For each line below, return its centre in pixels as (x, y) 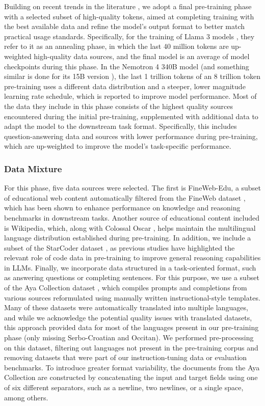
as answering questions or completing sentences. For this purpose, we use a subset (132, 277)
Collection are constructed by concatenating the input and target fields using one (131, 377)
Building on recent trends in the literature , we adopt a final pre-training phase (128, 6)
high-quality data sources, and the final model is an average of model (142, 56)
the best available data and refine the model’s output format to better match (124, 26)
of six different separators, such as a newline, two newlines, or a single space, (124, 387)
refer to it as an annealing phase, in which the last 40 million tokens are (116, 46)
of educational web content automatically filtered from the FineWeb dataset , (125, 197)
